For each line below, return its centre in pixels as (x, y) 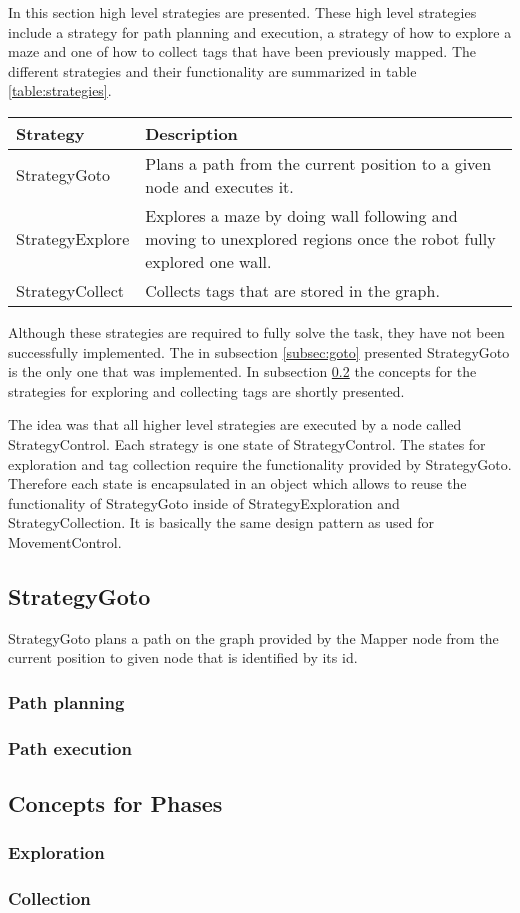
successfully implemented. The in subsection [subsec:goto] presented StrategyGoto (259, 351)
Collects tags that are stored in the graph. (292, 290)
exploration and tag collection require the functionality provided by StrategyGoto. (260, 463)
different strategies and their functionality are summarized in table (212, 70)
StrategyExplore (73, 238)
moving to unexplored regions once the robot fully (320, 238)
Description (191, 133)
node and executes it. (219, 186)
